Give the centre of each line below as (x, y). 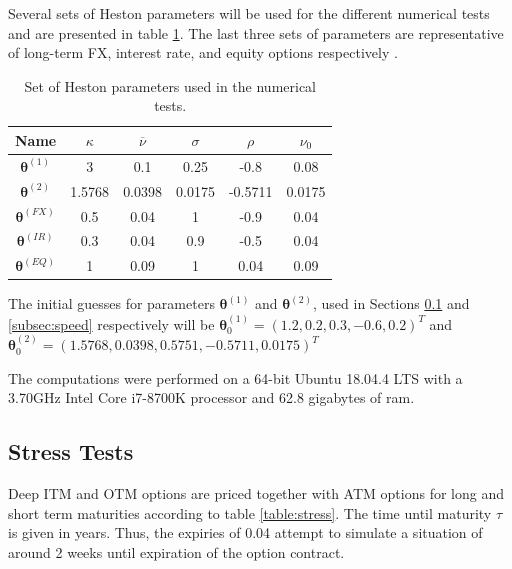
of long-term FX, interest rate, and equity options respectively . (203, 52)
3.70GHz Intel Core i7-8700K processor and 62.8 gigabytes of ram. (211, 397)
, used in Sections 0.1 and (391, 303)
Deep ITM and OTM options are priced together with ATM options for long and (256, 493)
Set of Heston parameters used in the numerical (170, 85)
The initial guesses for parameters (111, 303)
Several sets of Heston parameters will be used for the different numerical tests (249, 13)
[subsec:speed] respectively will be (111, 323)
